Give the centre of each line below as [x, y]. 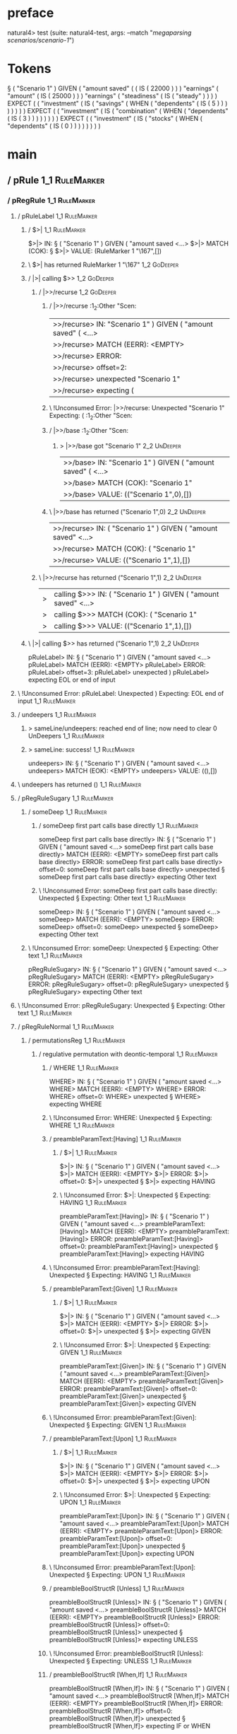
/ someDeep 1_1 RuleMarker [67, 812]
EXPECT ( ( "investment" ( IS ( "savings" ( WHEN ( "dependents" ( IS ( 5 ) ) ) [117, 103]
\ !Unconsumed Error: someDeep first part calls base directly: [128, 891]
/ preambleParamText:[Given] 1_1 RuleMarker [113, 1289]
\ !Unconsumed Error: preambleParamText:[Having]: [124, 1268]
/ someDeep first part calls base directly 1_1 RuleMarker [119, 826]
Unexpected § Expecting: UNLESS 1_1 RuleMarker [120, 1661]
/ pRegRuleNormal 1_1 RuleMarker [66, 1027]
